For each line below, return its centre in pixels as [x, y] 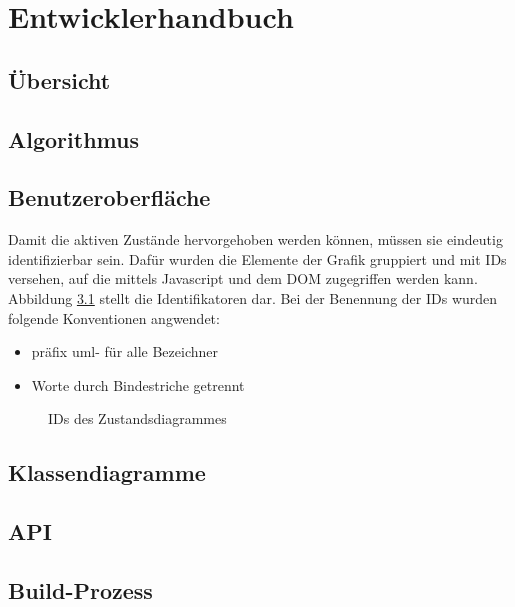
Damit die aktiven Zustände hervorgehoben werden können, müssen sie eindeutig [255, 239]
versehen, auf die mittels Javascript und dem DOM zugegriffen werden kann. [243, 278]
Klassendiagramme [107, 472]
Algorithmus [73, 138]
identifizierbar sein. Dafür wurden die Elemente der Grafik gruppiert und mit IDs [257, 258]
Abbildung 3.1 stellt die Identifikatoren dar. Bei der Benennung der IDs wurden [253, 297]
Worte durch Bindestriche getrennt [138, 384]
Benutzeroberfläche [109, 197]
